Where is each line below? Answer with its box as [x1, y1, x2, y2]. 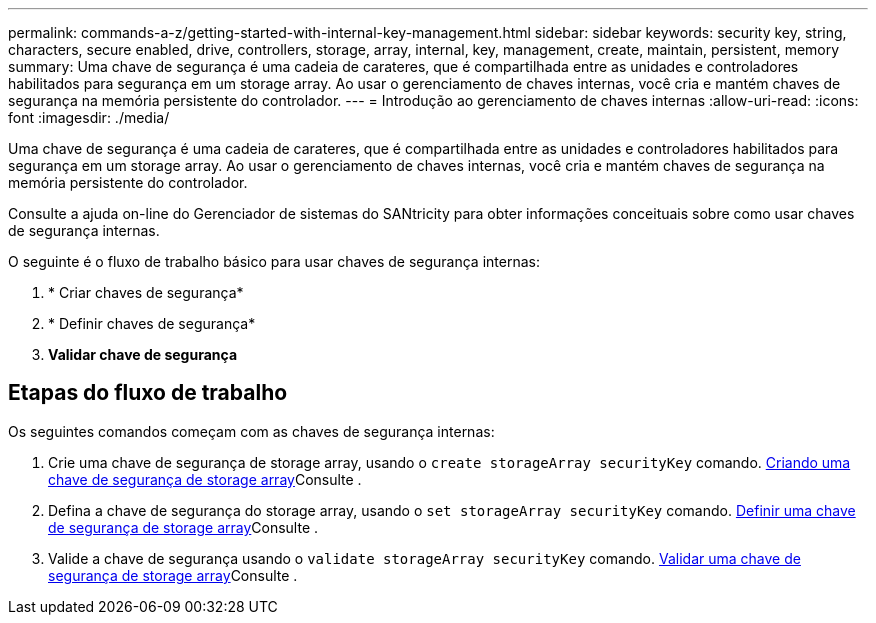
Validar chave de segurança [48, 346, 238, 363]
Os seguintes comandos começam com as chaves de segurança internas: [8, 422, 495, 440]
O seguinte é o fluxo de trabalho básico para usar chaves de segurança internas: [8, 253, 540, 270]
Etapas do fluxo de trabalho [8, 380, 288, 406]
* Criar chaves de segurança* [48, 284, 244, 301]
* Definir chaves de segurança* [48, 315, 256, 332]
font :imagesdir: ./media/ [8, 109, 170, 126]
